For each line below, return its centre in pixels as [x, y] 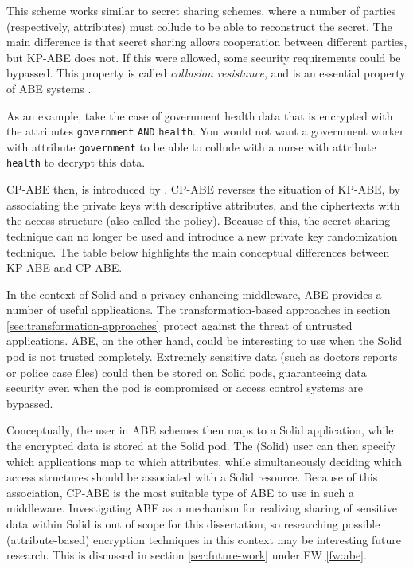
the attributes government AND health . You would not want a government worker [205, 131]
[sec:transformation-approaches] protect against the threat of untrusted [179, 325]
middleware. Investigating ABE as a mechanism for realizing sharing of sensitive [202, 508]
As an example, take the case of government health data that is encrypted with [200, 115]
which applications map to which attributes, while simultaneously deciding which [204, 461]
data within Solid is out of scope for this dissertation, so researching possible [193, 524]
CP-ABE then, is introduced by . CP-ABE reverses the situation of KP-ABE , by [203, 189]
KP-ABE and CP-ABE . [64, 267]
